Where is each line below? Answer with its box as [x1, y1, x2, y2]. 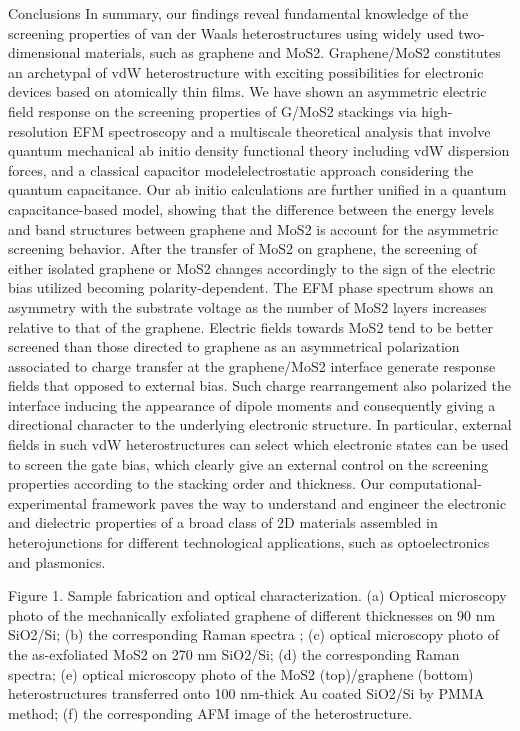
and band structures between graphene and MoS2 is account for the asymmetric [8, 218, 499, 239]
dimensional [8, 42, 81, 63]
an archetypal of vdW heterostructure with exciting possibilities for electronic [8, 61, 484, 82]
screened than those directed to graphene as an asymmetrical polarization [8, 336, 460, 357]
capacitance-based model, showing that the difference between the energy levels [8, 198, 494, 219]
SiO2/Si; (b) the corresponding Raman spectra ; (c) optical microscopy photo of [8, 624, 499, 645]
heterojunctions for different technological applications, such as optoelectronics [8, 532, 490, 553]
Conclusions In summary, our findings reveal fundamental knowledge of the [8, 3, 469, 23]
